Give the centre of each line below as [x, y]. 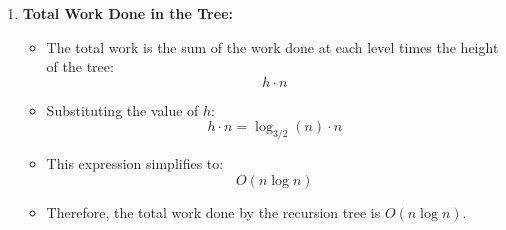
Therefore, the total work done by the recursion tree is [213, 211]
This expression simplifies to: [135, 163]
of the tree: [80, 66]
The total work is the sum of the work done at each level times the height [272, 46]
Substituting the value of [122, 109]
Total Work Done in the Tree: [127, 13]
